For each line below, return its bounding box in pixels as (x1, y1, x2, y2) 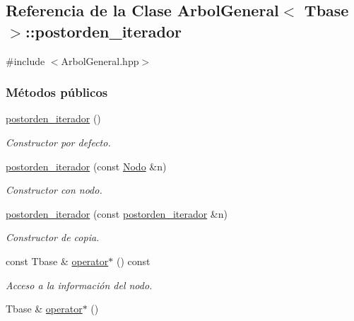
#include (6, 53, 45, 68)
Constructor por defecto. (6, 135, 111, 149)
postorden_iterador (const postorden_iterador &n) (6, 206, 228, 221)
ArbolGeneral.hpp (61, 53, 139, 68)
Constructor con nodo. (6, 182, 102, 197)
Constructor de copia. (6, 230, 100, 245)
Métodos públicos (6, 83, 108, 101)
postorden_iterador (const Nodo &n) (6, 158, 167, 173)
